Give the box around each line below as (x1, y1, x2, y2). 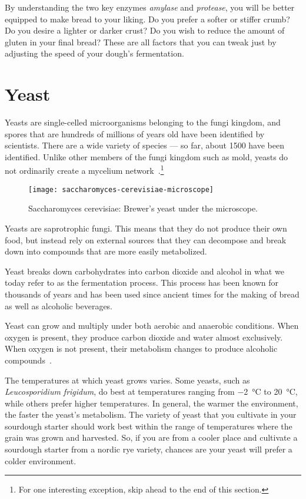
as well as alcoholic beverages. (5, 299, 113, 312)
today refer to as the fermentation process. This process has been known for (5, 276, 279, 289)
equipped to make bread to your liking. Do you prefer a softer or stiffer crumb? (5, 12, 290, 25)
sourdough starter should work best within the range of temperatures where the (5, 419, 292, 432)
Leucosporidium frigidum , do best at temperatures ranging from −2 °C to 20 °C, (5, 385, 298, 398)
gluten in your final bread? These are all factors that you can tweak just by (5, 35, 277, 48)
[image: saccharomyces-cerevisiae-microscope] (28, 185, 214, 194)
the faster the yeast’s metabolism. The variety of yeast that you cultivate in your (5, 408, 297, 421)
